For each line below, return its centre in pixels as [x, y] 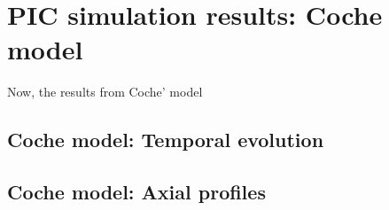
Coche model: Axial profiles [136, 192]
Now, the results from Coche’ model [105, 92]
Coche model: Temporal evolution [166, 140]
